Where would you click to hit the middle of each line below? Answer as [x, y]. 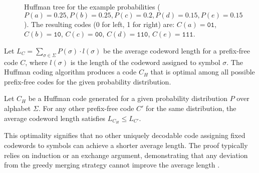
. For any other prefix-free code [86, 108]
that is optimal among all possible [203, 72]
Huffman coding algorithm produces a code [70, 72]
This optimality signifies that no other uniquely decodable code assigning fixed [125, 135]
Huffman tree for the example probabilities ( [92, 6]
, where [36, 62]
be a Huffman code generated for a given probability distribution [128, 98]
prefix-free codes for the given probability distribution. [88, 81]
